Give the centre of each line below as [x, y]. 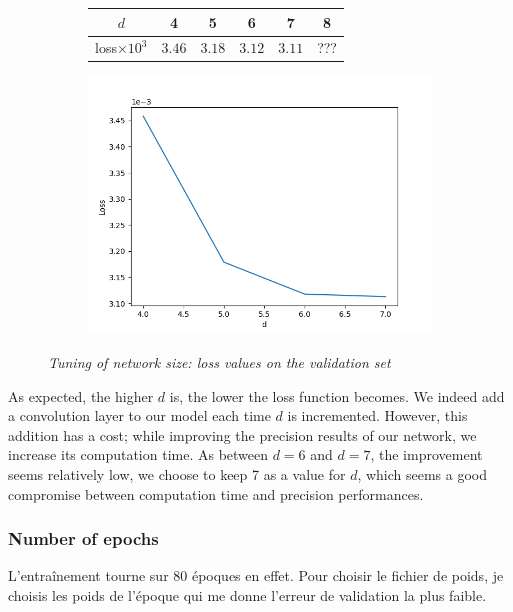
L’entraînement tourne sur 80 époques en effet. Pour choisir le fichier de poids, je [256, 575]
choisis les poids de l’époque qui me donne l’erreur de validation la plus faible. [247, 595]
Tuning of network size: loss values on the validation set [219, 362]
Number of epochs [83, 538]
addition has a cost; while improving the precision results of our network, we [242, 434]
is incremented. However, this [377, 415]
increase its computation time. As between [138, 454]
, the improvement [426, 454]
